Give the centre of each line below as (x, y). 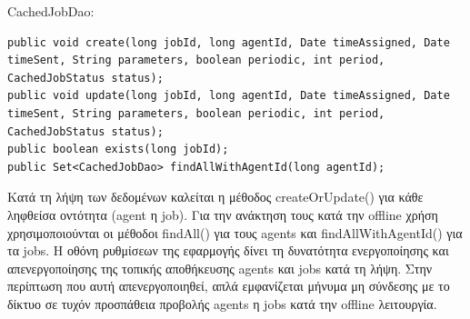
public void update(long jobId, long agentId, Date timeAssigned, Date (229, 96)
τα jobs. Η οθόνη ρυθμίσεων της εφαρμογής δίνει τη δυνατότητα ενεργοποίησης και (228, 250)
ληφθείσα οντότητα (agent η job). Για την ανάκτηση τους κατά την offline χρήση (223, 214)
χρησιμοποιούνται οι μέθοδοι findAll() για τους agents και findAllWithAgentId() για (235, 232)
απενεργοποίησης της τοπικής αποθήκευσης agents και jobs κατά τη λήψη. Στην (220, 268)
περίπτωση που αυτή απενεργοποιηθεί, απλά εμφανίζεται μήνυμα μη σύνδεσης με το (229, 286)
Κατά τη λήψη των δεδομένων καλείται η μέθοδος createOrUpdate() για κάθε (215, 197)
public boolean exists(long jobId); (118, 150)
